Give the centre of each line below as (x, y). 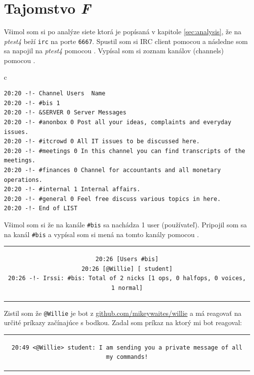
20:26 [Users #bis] (127, 259)
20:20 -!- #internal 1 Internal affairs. (72, 189)
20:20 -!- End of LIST (41, 209)
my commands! (127, 357)
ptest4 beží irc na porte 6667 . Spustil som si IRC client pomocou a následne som (126, 41)
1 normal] (127, 288)
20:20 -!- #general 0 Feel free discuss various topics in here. (112, 199)
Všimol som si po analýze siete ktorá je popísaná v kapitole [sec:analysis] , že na (123, 32)
